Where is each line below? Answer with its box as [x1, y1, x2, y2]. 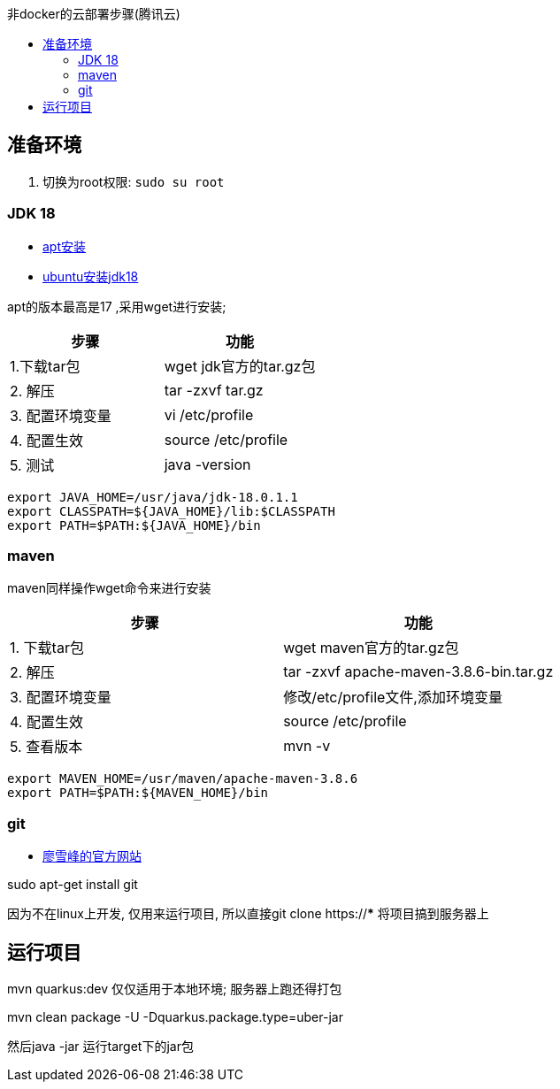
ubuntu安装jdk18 [42, 268, 139, 284]
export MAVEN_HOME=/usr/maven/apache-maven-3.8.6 [7, 771, 358, 786]
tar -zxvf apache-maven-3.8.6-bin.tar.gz [283, 663, 554, 681]
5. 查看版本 [10, 738, 83, 756]
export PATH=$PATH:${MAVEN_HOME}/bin [7, 786, 269, 801]
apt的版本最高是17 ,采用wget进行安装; [7, 298, 226, 314]
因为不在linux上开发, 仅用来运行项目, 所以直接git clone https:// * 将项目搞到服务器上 [7, 906, 489, 922]
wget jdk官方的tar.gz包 [164, 357, 316, 375]
